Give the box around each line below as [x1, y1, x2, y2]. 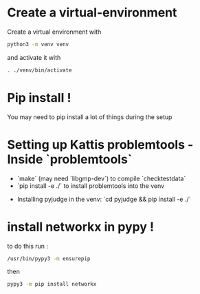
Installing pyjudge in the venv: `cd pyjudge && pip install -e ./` [16, 195, 191, 203]
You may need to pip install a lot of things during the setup [7, 112, 173, 121]
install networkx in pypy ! [7, 219, 155, 235]
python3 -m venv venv [7, 41, 69, 48]
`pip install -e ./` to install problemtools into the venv [16, 181, 165, 190]
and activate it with [7, 53, 61, 61]
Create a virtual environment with [7, 28, 102, 36]
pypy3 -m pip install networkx [7, 281, 97, 288]
